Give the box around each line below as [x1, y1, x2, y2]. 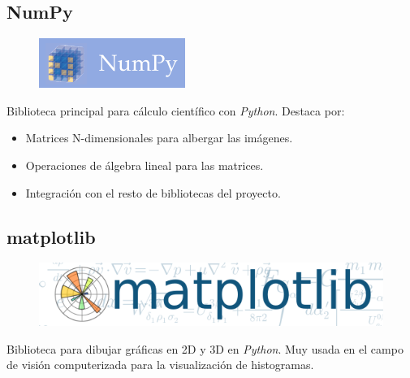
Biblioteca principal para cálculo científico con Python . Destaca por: [6, 102, 345, 119]
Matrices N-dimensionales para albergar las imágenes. [25, 129, 293, 146]
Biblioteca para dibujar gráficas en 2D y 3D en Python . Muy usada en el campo [6, 340, 404, 357]
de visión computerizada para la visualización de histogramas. [6, 356, 314, 373]
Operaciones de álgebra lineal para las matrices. [25, 156, 264, 173]
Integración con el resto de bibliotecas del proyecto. [25, 184, 281, 201]
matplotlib [6, 224, 96, 249]
